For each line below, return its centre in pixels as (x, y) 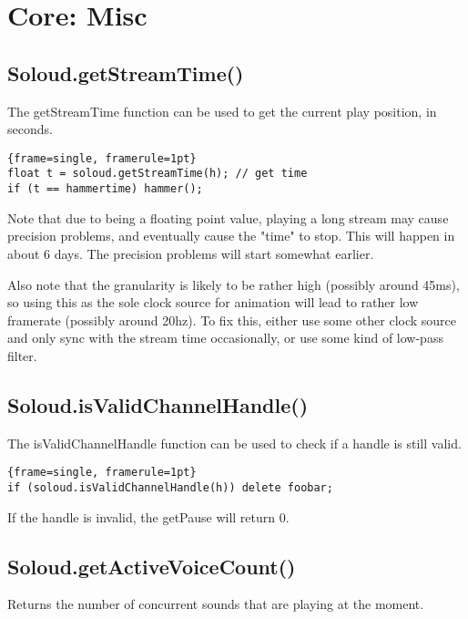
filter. (22, 355)
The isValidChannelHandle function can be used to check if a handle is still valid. (234, 443)
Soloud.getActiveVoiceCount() (152, 566)
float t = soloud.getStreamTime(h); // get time (158, 174)
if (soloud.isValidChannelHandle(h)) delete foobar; (170, 487)
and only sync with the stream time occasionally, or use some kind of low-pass (225, 338)
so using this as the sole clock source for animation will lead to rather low (213, 302)
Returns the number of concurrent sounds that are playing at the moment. (216, 604)
